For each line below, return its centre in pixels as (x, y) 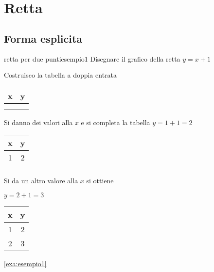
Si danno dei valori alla (38, 122)
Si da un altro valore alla (41, 181)
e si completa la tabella (116, 122)
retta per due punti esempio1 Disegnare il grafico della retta (92, 58)
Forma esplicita (43, 38)
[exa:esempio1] (25, 263)
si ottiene (100, 181)
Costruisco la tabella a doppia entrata (61, 75)
